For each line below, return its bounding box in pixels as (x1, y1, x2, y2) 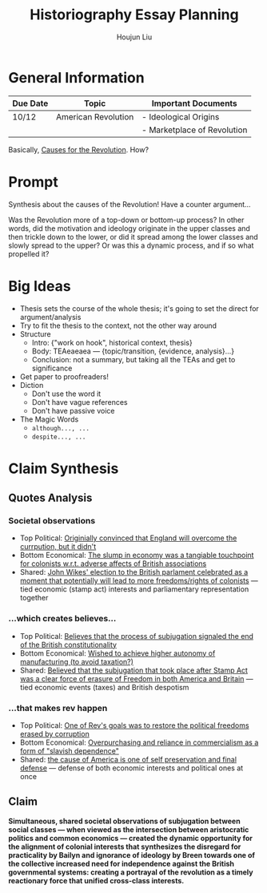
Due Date (12, 98, 49, 109)
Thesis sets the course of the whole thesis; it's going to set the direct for (19, 303, 260, 313)
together (19, 593, 49, 603)
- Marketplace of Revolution (141, 124, 248, 135)
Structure (19, 329, 51, 338)
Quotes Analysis (8, 491, 93, 505)
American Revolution (55, 111, 134, 122)
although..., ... (31, 424, 90, 432)
